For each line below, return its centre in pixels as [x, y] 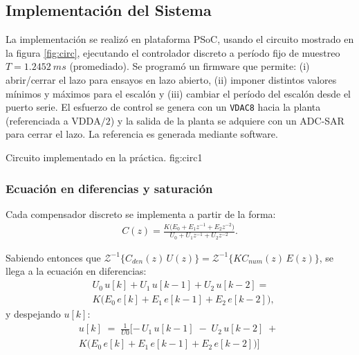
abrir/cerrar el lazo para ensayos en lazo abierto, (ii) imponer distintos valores [171, 79]
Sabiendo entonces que [53, 257]
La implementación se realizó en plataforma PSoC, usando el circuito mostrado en [180, 39]
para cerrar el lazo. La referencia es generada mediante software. [142, 134]
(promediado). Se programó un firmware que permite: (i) [190, 66]
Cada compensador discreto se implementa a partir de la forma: [141, 213]
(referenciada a [37, 120]
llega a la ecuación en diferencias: [76, 271]
